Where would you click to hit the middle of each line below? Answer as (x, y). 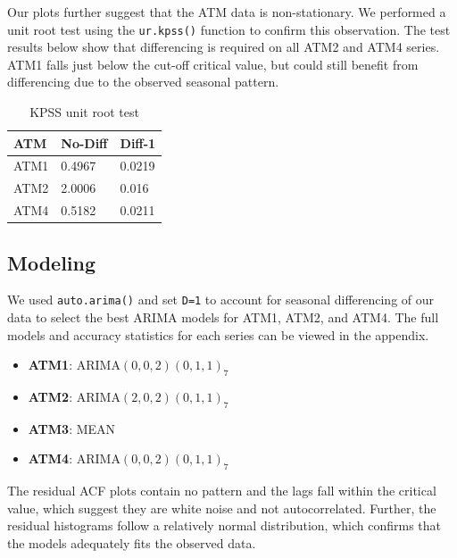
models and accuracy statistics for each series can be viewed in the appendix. (218, 334)
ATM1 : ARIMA (74, 365)
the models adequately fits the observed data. (132, 543)
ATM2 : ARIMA (74, 397)
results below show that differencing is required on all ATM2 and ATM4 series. (224, 47)
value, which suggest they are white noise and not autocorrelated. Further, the (222, 508)
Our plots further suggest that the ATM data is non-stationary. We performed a (227, 12)
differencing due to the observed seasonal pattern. (143, 82)
